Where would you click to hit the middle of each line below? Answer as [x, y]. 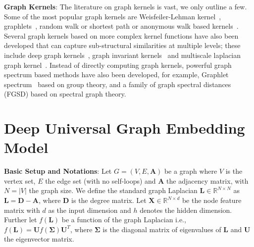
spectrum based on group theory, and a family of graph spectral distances [118, 84]
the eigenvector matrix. [39, 239]
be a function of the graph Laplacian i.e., [124, 220]
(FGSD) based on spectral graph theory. [65, 94]
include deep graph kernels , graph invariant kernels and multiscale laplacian [123, 55]
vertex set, [20, 180]
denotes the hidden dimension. [186, 210]
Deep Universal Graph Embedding [125, 128]
